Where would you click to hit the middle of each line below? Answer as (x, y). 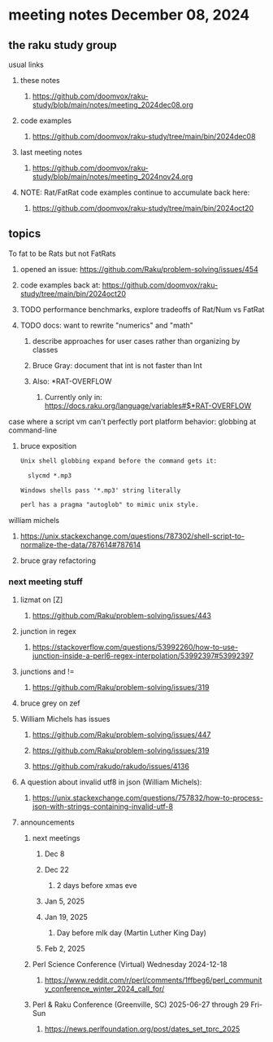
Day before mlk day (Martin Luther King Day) (132, 932)
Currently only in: (74, 397)
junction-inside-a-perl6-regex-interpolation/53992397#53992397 (143, 655)
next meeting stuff (46, 582)
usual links (26, 64)
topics (25, 234)
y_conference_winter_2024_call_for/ (104, 988)
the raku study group (63, 45)
